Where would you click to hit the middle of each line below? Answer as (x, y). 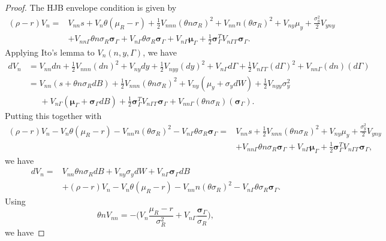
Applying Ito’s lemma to (50, 52)
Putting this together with (53, 115)
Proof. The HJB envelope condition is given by (91, 7)
